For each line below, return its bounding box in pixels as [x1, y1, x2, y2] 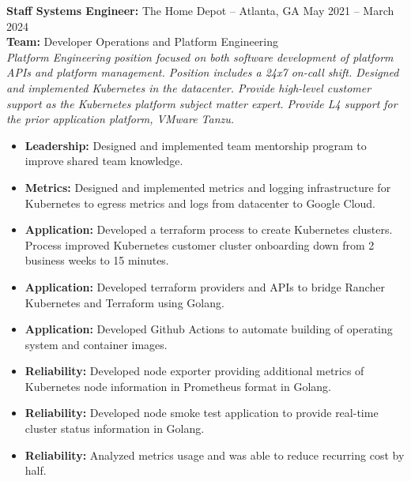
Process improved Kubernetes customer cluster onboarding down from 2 [25, 236, 375, 253]
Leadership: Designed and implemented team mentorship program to [25, 137, 367, 153]
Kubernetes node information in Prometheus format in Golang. [25, 378, 332, 394]
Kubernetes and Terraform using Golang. [25, 294, 224, 310]
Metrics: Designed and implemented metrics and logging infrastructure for [25, 178, 391, 195]
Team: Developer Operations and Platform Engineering [6, 33, 279, 50]
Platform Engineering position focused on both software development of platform [6, 48, 394, 65]
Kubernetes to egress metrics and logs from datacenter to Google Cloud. [25, 194, 375, 211]
